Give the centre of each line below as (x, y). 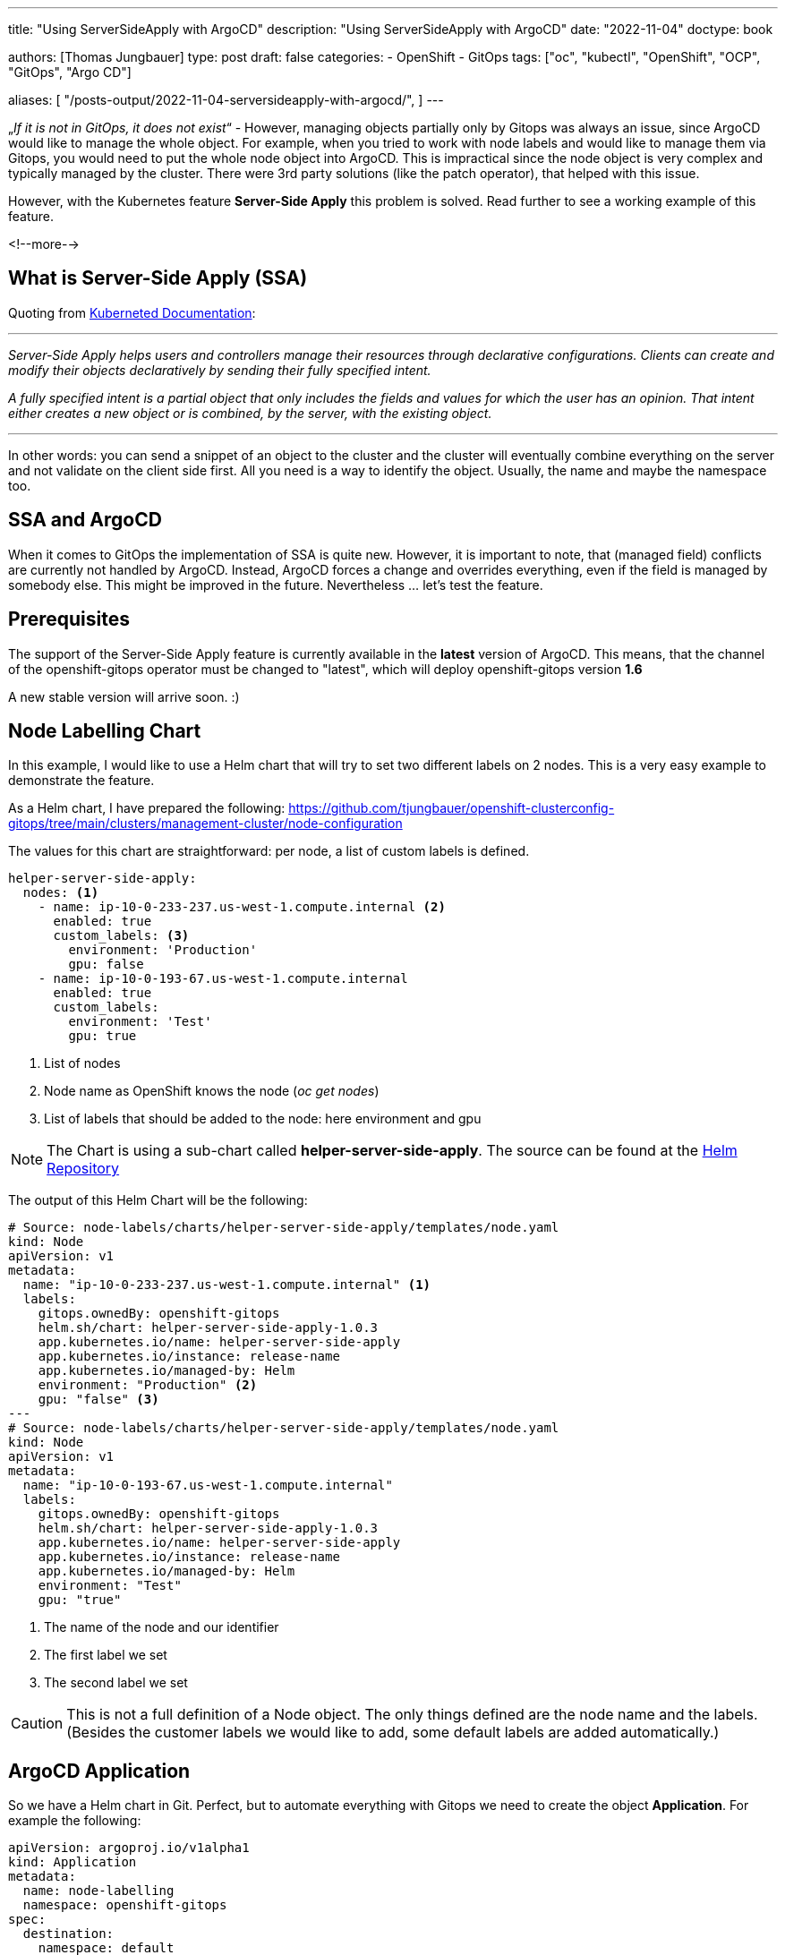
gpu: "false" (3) (98, 1400)
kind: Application (73, 1862)
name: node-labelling (98, 1891)
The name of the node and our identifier (162, 1627)
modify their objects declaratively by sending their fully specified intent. (220, 370)
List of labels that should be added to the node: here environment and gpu (263, 1119)
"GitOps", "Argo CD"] (70, 72)
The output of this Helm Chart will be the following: (158, 1200)
